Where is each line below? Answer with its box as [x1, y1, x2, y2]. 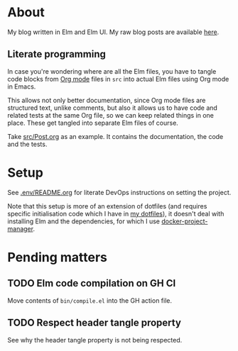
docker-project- [161, 217, 208, 225]
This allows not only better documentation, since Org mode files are [7, 96, 206, 104]
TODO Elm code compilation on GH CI [7, 277, 176, 289]
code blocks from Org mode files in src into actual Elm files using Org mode [7, 74, 229, 83]
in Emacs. [7, 82, 36, 91]
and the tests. [7, 140, 48, 148]
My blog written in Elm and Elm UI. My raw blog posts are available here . [7, 28, 220, 36]
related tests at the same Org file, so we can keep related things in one [7, 111, 215, 119]
